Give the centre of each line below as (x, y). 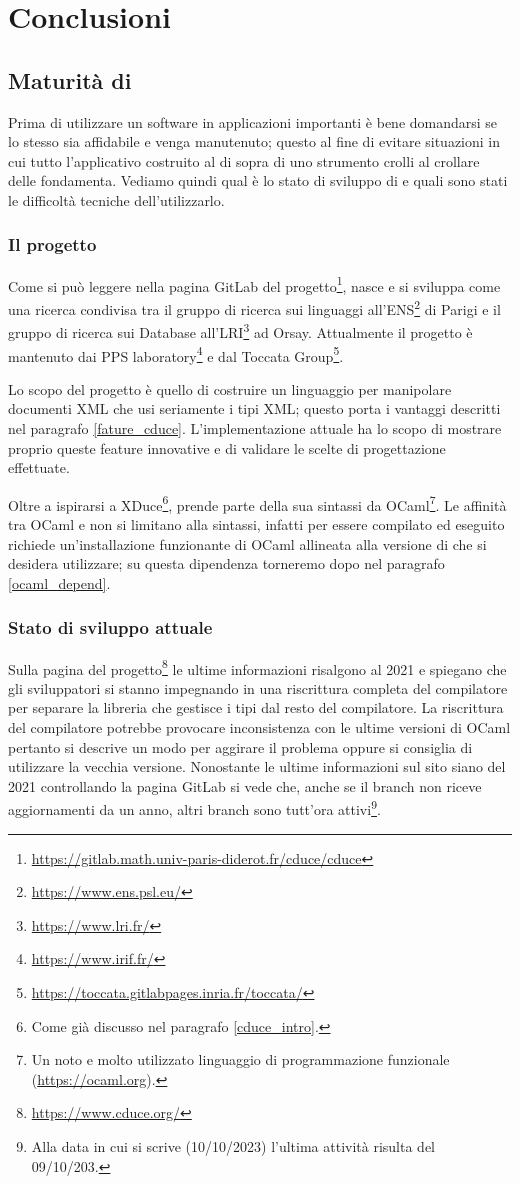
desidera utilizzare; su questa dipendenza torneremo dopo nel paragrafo (226, 563)
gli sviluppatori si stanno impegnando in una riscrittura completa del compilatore (258, 687)
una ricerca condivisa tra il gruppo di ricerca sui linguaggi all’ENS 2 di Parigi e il (254, 307)
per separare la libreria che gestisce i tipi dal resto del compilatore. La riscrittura (256, 707)
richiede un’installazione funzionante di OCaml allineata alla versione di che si (247, 543)
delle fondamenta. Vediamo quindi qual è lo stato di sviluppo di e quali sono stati (258, 180)
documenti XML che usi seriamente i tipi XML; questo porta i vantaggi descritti (254, 408)
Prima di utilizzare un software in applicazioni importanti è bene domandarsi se (253, 121)
